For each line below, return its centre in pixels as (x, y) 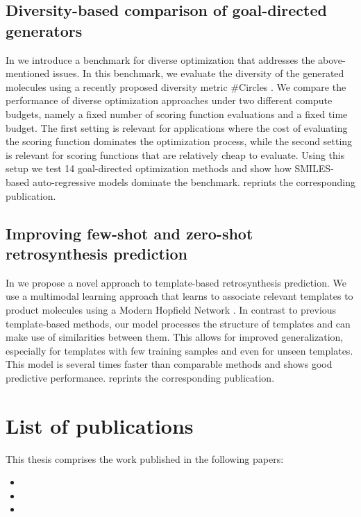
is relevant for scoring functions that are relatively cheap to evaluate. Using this (175, 154)
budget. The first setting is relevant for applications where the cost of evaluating (177, 127)
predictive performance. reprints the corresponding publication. (140, 377)
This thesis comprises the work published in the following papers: (145, 458)
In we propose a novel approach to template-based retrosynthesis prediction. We (176, 282)
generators (44, 30)
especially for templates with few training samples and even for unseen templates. (179, 350)
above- (332, 59)
